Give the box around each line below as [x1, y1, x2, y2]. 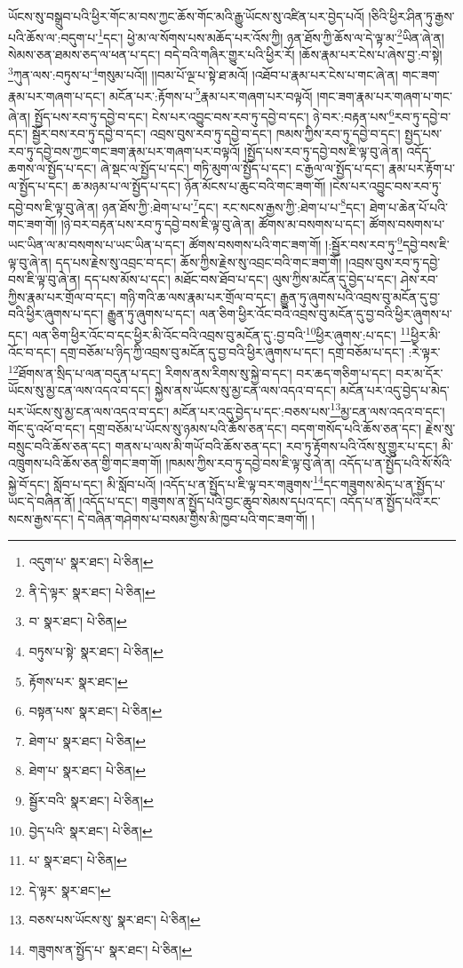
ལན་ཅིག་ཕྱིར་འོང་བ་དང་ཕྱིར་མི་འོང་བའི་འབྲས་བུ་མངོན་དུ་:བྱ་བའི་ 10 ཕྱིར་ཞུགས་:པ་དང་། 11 [31, 323, 411, 344]
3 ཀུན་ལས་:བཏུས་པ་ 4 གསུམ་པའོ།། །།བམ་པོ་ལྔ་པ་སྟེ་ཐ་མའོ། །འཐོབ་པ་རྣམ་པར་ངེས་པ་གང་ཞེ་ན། [8, 63, 398, 84]
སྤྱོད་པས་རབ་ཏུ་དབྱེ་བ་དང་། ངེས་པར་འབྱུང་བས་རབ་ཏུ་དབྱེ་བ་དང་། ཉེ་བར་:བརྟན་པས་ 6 [34, 104, 395, 125]
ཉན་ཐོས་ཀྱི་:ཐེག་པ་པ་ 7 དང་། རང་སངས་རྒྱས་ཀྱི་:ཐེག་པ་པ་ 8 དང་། [102, 194, 366, 216]
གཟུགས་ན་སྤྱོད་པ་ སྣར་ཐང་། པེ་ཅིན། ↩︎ [28, 940, 192, 958]
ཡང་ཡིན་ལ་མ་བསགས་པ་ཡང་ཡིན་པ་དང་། [8, 235, 186, 254]
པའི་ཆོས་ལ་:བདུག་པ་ [8, 28, 99, 46]
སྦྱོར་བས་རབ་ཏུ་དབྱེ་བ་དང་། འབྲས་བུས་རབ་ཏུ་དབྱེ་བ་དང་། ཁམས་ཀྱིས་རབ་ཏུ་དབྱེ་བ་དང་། [31, 124, 401, 143]
